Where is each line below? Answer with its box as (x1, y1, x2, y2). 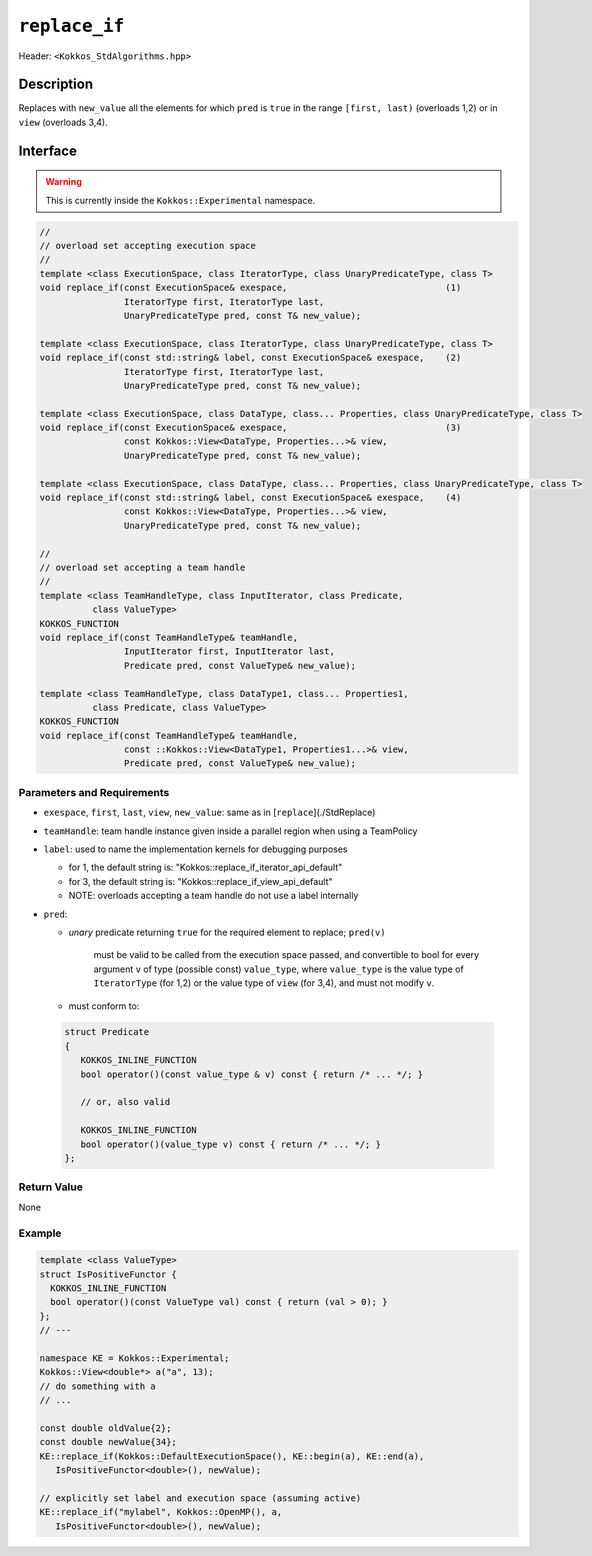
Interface (18, 142, 77, 159)
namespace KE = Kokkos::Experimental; (39, 1353, 230, 1364)
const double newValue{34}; (39, 1436, 177, 1448)
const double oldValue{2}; (39, 1422, 172, 1434)
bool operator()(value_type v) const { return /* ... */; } (80, 1138, 382, 1150)
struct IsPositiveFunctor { (39, 1268, 177, 1280)
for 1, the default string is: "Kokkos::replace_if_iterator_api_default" (68, 861, 343, 874)
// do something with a (39, 1380, 157, 1392)
